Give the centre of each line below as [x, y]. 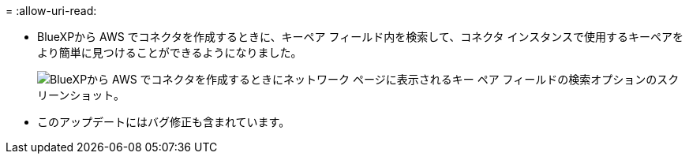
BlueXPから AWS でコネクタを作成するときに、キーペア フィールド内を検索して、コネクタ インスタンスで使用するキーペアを [360, 37]
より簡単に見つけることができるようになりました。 [170, 52]
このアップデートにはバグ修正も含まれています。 [164, 122]
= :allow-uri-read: [51, 11]
